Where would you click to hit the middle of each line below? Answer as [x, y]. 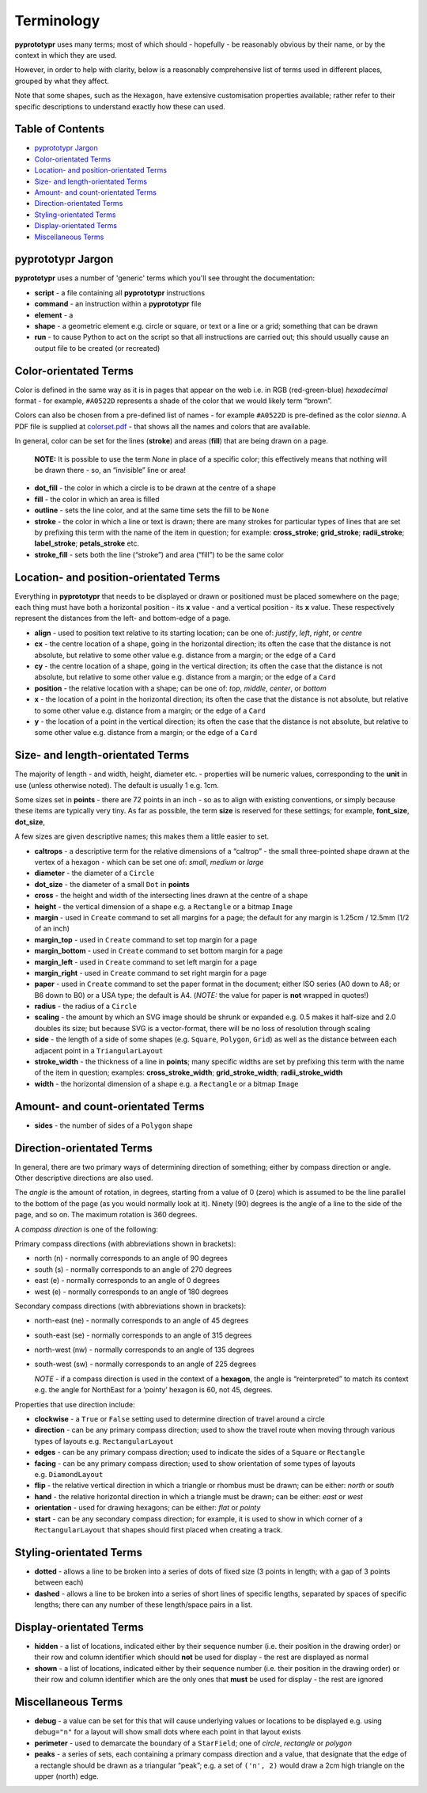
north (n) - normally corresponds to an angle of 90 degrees [131, 1258]
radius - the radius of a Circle [86, 1007]
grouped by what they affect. [62, 81]
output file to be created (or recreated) [97, 348]
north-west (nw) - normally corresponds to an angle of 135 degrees [144, 1350]
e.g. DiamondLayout [69, 1474]
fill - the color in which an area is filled [97, 499]
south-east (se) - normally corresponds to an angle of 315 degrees [143, 1335]
